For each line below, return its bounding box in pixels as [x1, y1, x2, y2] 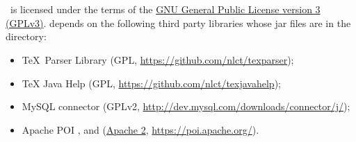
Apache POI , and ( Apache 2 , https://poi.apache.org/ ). [22, 122, 259, 136]
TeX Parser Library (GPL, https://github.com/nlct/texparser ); [22, 52, 294, 66]
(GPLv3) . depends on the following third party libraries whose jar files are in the [6, 15, 351, 30]
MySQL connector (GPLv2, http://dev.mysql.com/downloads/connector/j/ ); [22, 99, 350, 114]
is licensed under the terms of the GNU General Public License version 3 [10, 2, 321, 17]
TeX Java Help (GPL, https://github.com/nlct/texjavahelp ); [22, 76, 281, 90]
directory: [6, 29, 47, 44]
